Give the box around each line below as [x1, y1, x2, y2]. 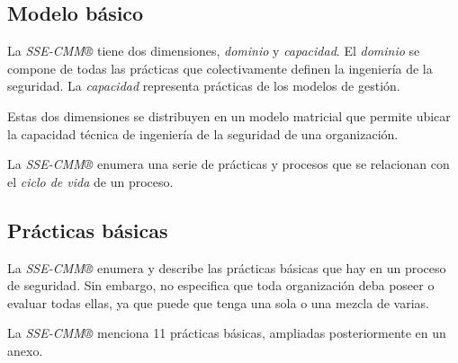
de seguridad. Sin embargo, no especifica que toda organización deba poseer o [7, 276, 435, 295]
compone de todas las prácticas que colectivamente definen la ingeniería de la [7, 58, 433, 77]
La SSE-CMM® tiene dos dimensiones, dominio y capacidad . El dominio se [7, 41, 420, 60]
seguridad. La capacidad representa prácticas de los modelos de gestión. [7, 76, 400, 95]
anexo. [7, 341, 43, 359]
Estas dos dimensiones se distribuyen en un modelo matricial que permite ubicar [7, 106, 451, 125]
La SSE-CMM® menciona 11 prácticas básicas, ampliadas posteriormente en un [7, 323, 446, 342]
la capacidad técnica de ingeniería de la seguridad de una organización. [7, 124, 399, 143]
